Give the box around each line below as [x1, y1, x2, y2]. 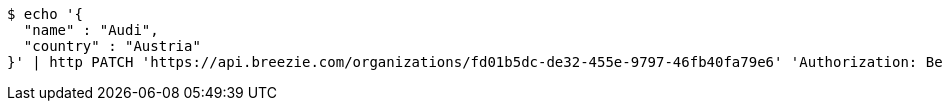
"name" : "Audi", [23, 22, 159, 38]
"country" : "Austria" [23, 38, 201, 54]
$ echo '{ [7, 6, 83, 22]
